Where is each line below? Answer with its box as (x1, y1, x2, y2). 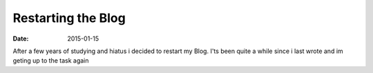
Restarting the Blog (12, 10, 126, 25)
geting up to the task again (12, 56, 89, 65)
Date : (12, 34, 29, 43)
